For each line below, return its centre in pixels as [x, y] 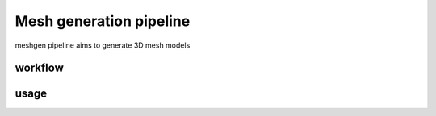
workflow [39, 68]
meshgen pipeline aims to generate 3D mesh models [103, 45]
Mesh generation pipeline [103, 21]
